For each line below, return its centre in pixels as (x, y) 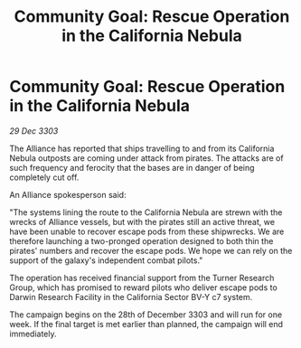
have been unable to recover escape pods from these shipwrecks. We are (147, 231)
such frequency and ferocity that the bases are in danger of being (132, 167)
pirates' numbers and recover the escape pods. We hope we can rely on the (151, 250)
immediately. (33, 334)
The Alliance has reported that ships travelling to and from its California (142, 148)
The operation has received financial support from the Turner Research (142, 277)
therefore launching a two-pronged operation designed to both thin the (141, 240)
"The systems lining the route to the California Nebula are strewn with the (146, 212)
